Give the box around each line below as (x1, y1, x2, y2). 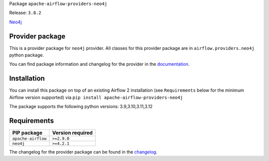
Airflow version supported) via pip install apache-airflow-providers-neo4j (9, 94, 183, 100)
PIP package (12, 130, 42, 137)
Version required (52, 130, 93, 137)
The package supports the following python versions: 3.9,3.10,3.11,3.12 (9, 104, 153, 110)
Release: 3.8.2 (9, 10, 42, 16)
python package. (9, 52, 44, 58)
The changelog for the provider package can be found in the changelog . (9, 149, 158, 155)
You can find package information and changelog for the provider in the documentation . (9, 61, 190, 67)
